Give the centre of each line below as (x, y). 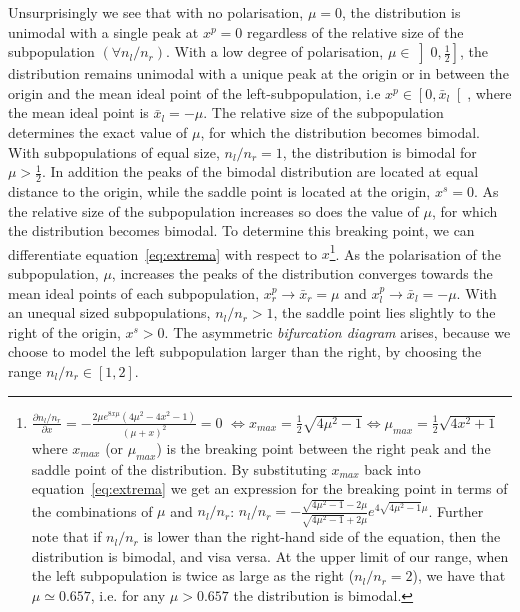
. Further (456, 510)
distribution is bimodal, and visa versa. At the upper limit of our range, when (270, 555)
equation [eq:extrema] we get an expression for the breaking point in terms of (269, 488)
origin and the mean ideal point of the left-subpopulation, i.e (194, 92)
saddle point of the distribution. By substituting (179, 468)
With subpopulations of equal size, (114, 151)
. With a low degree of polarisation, (275, 51)
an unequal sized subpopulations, (109, 312)
